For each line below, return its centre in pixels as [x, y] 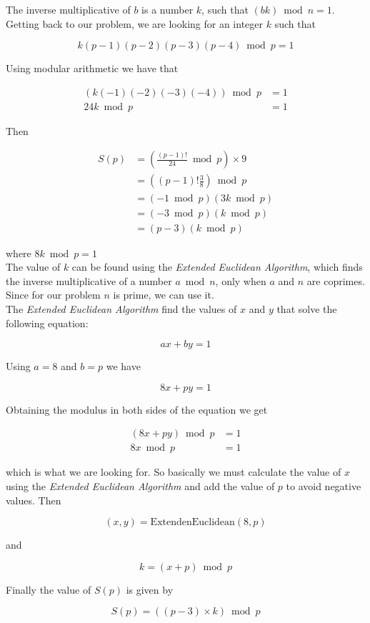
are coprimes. [336, 280]
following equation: [47, 323]
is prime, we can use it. [164, 295]
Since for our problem [53, 295]
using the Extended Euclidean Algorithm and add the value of [140, 486]
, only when [241, 280]
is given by [150, 589]
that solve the [307, 308]
